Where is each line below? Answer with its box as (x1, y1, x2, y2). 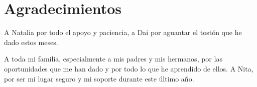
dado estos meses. (4, 36, 58, 47)
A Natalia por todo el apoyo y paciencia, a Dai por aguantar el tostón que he (4, 27, 242, 37)
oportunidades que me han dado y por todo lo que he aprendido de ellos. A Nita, (4, 63, 253, 73)
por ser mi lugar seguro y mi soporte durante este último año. (4, 73, 194, 83)
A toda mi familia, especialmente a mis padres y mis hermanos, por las (4, 53, 222, 64)
